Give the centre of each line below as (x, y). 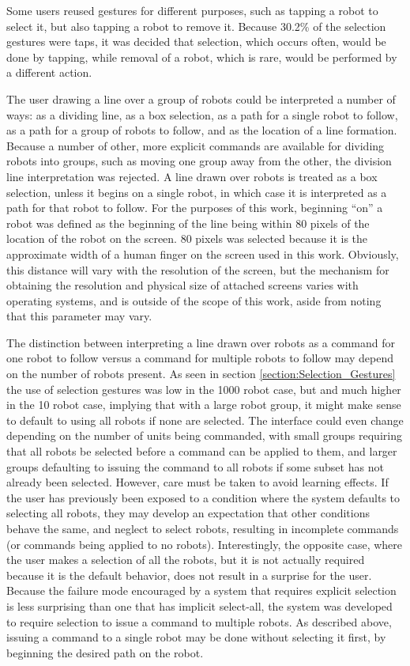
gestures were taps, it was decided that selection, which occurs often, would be (196, 42)
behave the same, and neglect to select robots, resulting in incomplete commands (203, 528)
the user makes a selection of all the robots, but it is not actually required (186, 560)
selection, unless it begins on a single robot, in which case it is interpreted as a (197, 192)
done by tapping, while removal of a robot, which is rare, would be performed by (202, 57)
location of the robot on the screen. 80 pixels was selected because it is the (187, 238)
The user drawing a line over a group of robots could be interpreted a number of (201, 98)
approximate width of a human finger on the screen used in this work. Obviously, (203, 254)
